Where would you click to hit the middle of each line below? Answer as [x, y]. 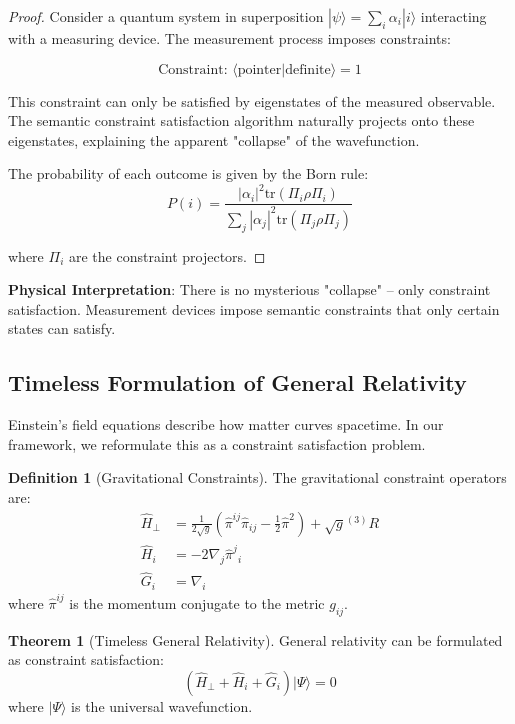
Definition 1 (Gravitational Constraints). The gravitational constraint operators [257, 477]
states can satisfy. [62, 328]
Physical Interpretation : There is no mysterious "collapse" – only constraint [249, 289]
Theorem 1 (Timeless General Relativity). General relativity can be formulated [255, 639]
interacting [453, 16]
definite [308, 69]
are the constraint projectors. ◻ [167, 255]
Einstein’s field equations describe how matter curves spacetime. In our [226, 424]
